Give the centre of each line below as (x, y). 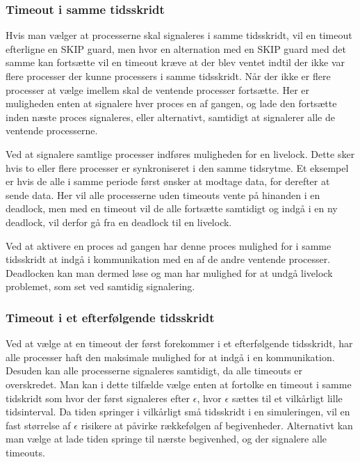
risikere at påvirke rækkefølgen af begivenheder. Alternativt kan (217, 425)
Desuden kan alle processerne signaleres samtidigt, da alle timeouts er (154, 371)
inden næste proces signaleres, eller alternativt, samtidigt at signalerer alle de (170, 117)
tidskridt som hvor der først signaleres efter (98, 398)
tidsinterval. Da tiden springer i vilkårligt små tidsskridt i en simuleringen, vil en (178, 412)
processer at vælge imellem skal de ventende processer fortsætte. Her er (157, 89)
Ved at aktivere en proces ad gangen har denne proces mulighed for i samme (169, 245)
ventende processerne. (52, 130)
